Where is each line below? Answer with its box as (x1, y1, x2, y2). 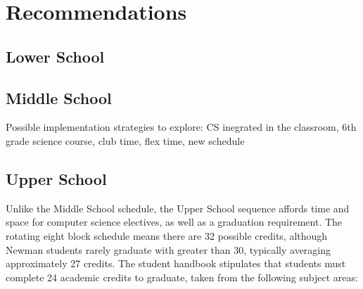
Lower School (6, 45, 105, 67)
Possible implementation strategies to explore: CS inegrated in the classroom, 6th (6, 120, 357, 134)
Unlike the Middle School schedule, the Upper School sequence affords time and (6, 200, 350, 215)
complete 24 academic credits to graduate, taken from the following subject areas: (6, 269, 358, 284)
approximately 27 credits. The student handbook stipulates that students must (6, 256, 346, 271)
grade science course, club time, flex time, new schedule (6, 133, 245, 148)
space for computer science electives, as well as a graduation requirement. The (6, 214, 343, 229)
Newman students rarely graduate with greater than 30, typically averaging (6, 242, 331, 257)
